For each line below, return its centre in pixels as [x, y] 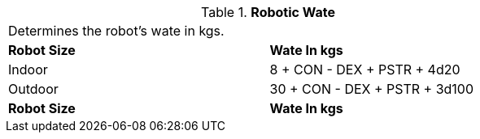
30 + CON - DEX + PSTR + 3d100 [372, 89]
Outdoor [33, 89]
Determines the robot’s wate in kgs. [116, 31]
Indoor [28, 69]
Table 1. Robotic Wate [268, 12]
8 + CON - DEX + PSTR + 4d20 [365, 69]
